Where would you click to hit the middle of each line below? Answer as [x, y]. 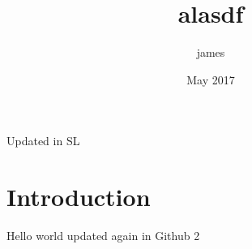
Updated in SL [43, 141]
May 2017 [211, 79]
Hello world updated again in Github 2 [103, 236]
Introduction [79, 197]
